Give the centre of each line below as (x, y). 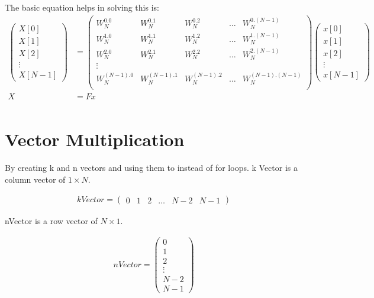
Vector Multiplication (95, 139)
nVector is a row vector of (51, 221)
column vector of (35, 179)
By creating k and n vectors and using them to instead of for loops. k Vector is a (151, 167)
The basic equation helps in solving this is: (82, 7)
